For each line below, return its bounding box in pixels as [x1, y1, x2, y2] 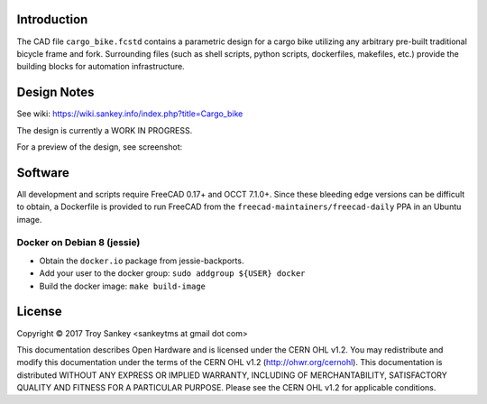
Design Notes [16, 85, 95, 100]
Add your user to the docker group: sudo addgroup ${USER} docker [39, 268, 306, 279]
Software [16, 165, 69, 180]
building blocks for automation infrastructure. [16, 61, 185, 72]
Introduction [16, 12, 88, 27]
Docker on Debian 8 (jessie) [16, 236, 141, 249]
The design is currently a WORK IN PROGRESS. [16, 124, 193, 135]
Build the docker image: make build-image [39, 280, 207, 291]
